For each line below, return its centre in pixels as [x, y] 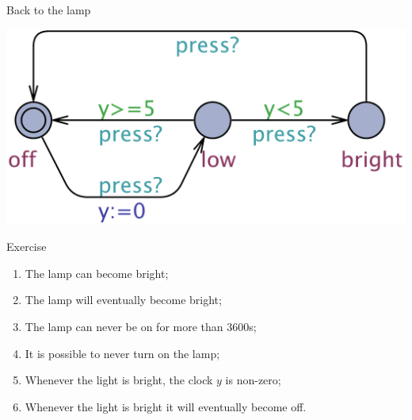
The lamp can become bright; [97, 273]
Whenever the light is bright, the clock [119, 380]
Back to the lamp [49, 10]
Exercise [27, 247]
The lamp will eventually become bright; [123, 300]
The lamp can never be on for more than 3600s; [141, 327]
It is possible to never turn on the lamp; [122, 353]
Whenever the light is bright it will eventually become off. [166, 406]
